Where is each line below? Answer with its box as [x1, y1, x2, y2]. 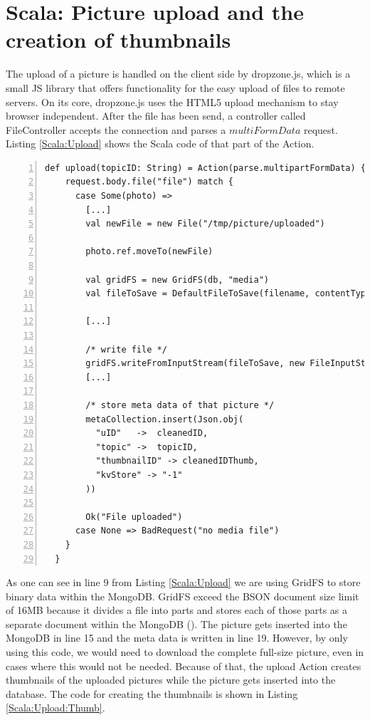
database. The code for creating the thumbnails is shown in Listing [6, 686, 298, 701]
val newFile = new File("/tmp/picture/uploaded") [85, 219, 325, 229]
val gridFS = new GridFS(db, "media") [85, 274, 269, 285]
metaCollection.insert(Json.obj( [85, 414, 244, 424]
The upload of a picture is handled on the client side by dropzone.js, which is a [6, 66, 351, 81]
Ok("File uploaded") [85, 511, 183, 522]
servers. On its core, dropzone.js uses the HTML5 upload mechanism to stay [6, 94, 339, 109]
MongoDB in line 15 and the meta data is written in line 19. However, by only [6, 630, 348, 645]
